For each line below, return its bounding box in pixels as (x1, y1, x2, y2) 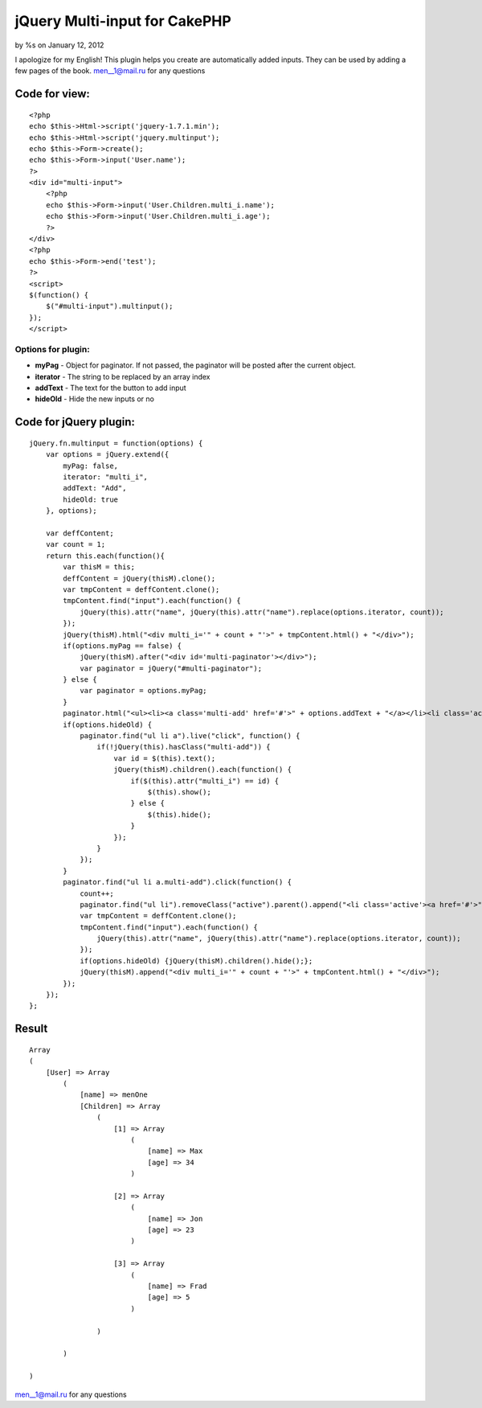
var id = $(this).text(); (113, 753, 216, 763)
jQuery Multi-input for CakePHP (14, 12, 232, 30)
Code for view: (14, 87, 90, 101)
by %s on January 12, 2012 (14, 40, 104, 50)
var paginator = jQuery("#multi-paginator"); (80, 663, 263, 673)
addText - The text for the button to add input (35, 383, 186, 393)
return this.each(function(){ (45, 551, 165, 560)
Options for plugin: (14, 343, 90, 355)
